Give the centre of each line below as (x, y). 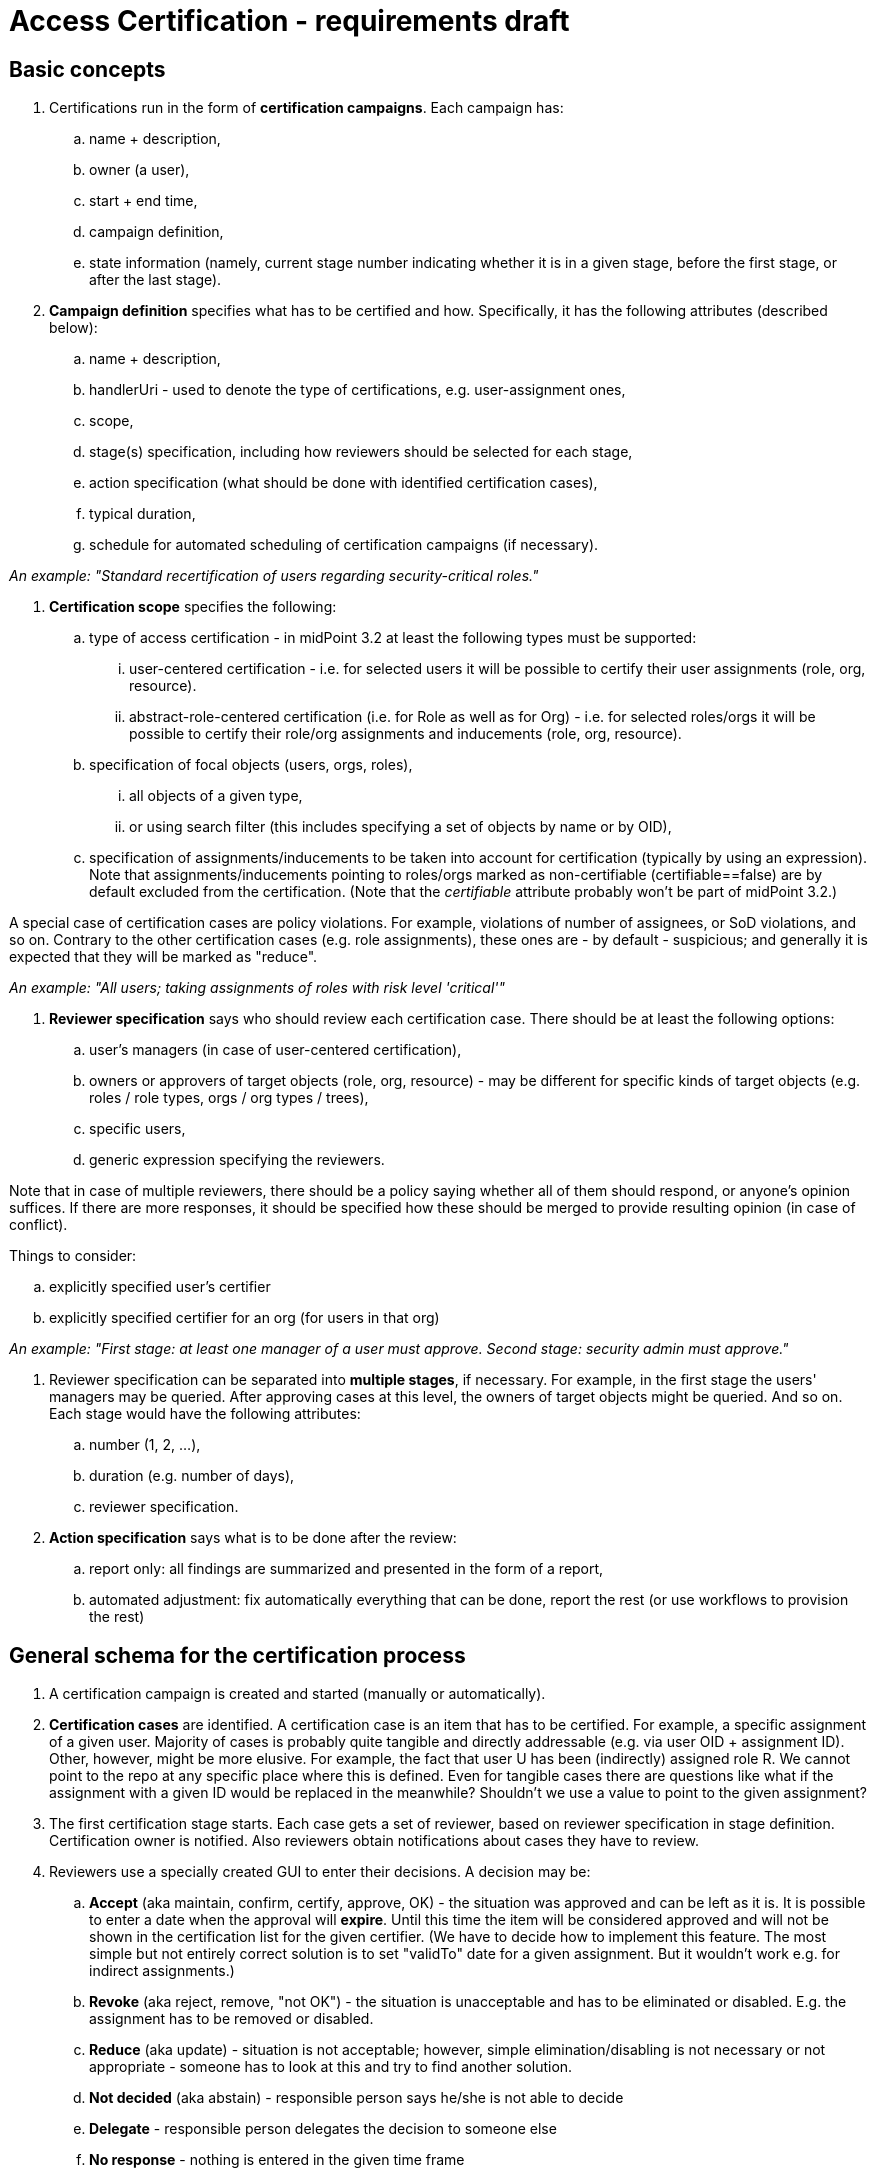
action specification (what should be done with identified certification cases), (343, 483)
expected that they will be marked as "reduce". (163, 957)
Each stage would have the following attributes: (205, 1414)
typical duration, (142, 514)
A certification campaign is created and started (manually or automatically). (297, 1694)
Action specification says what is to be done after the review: (253, 1538)
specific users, (137, 1129)
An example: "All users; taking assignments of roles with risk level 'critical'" (257, 988)
